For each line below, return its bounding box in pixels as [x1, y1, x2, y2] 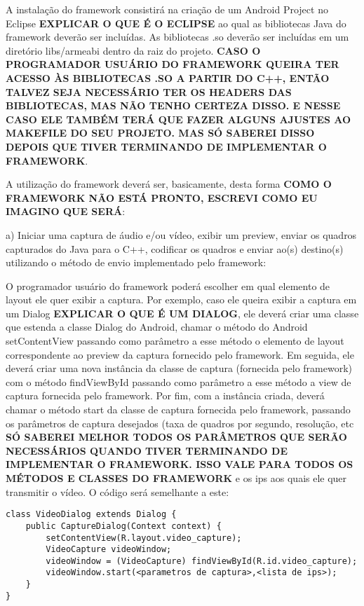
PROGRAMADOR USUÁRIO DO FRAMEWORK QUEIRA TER [6, 57, 339, 71]
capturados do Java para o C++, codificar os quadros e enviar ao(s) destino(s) [6, 241, 344, 256]
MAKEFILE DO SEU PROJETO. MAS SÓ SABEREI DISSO [6, 125, 315, 140]
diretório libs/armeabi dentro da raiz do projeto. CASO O [6, 43, 261, 57]
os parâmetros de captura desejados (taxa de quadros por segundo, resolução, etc [6, 415, 354, 430]
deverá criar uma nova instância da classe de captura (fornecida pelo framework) [6, 361, 352, 376]
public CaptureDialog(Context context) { [25, 521, 222, 531]
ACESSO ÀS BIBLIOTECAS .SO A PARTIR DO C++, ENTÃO [6, 70, 330, 85]
